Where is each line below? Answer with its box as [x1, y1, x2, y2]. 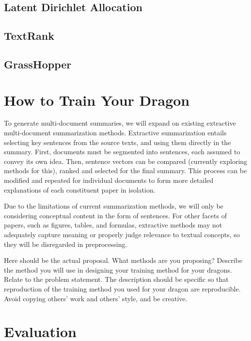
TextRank [4, 28, 55, 43]
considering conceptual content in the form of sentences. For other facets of [4, 210, 227, 220]
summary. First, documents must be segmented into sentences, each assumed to [4, 146, 240, 157]
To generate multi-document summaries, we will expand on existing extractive [4, 118, 236, 128]
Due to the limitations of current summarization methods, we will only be [4, 201, 223, 211]
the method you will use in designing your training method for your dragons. [4, 264, 232, 275]
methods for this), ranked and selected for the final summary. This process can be [4, 165, 247, 176]
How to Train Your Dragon [4, 90, 190, 110]
